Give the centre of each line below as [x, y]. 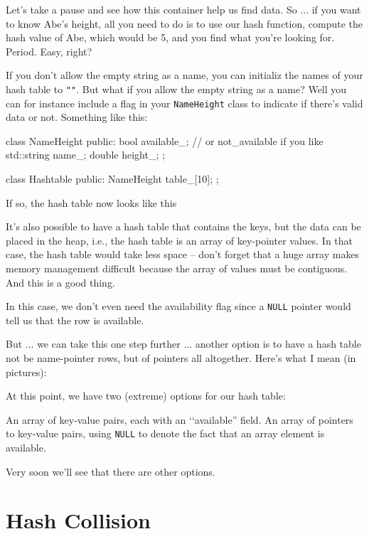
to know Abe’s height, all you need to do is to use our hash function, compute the [184, 23]
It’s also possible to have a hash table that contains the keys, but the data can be [183, 226]
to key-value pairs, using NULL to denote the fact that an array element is [165, 433]
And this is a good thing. [60, 282]
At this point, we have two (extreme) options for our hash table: [146, 396]
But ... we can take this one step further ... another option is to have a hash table [183, 344]
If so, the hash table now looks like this [91, 202]
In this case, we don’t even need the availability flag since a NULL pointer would [178, 306]
